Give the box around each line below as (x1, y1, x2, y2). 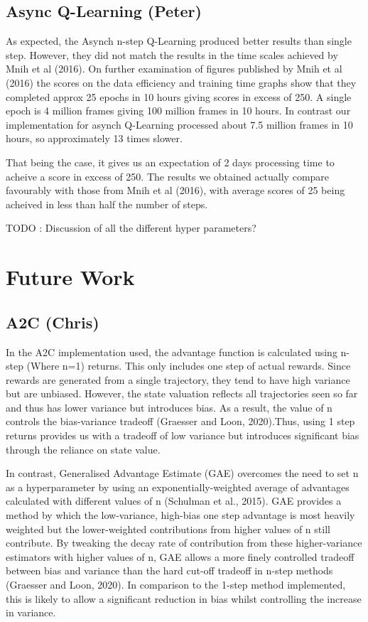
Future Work (6, 262, 135, 291)
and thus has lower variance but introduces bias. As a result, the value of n (6, 400, 332, 414)
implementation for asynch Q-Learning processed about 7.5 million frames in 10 (6, 117, 353, 132)
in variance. (6, 605, 56, 620)
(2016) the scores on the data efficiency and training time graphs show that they (6, 75, 357, 90)
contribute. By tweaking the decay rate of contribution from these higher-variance (6, 535, 362, 550)
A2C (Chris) (6, 311, 99, 333)
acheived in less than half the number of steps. (6, 196, 208, 211)
